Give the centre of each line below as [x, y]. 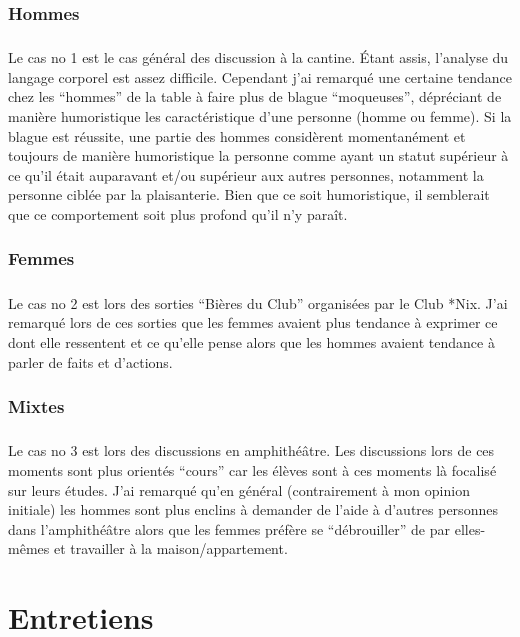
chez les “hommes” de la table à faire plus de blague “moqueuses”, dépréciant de [255, 96]
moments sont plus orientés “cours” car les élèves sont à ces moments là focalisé [252, 469]
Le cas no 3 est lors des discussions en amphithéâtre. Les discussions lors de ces [251, 450]
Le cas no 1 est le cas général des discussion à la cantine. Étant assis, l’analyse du [258, 57]
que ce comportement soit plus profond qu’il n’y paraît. [178, 213]
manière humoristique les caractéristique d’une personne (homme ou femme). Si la [260, 116]
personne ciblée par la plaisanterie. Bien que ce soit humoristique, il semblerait [249, 194]
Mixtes [36, 406]
